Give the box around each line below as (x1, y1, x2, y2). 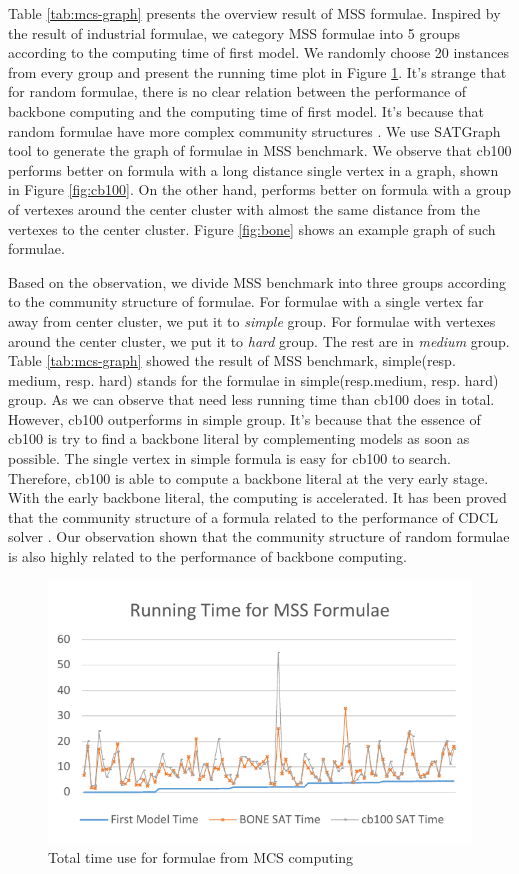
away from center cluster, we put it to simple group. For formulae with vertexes (8, 310, 496, 331)
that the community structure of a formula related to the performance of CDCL (8, 506, 498, 527)
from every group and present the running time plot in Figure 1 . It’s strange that (8, 61, 507, 82)
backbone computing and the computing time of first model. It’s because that (8, 100, 484, 121)
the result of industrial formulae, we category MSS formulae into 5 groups (8, 22, 460, 43)
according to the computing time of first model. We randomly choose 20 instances (8, 42, 509, 63)
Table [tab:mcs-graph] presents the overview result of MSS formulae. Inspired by (8, 3, 501, 23)
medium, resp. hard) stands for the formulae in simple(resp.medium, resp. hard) (8, 369, 499, 390)
